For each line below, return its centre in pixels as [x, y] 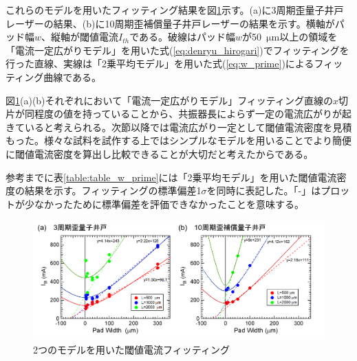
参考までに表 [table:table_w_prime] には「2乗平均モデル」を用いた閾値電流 [171, 177]
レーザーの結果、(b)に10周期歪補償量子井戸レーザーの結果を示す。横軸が [170, 23]
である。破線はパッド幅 [183, 37]
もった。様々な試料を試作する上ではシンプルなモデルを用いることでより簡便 [178, 140]
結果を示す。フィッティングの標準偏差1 [113, 190]
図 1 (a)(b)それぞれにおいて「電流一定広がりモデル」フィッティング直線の [170, 100]
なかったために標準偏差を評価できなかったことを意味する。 [169, 203]
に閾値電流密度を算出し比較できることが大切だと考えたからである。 [160, 153]
